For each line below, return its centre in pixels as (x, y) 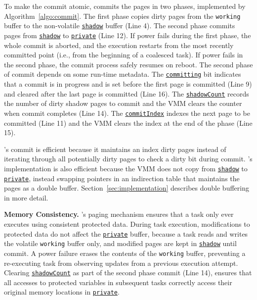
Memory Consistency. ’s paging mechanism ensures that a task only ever (119, 214)
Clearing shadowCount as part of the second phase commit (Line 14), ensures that (128, 273)
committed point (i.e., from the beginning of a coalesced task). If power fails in (124, 55)
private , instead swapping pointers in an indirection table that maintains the (122, 178)
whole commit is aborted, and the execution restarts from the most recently (119, 45)
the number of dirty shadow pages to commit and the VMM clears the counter (123, 103)
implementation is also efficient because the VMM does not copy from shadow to (126, 168)
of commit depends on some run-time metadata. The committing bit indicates (123, 74)
